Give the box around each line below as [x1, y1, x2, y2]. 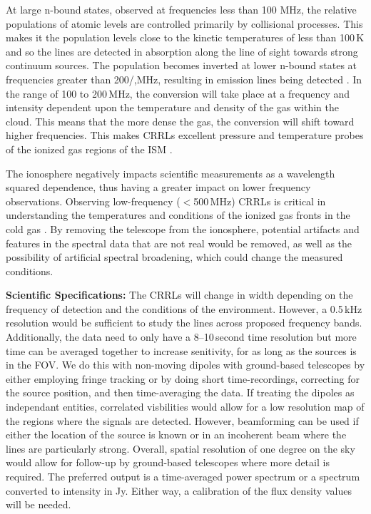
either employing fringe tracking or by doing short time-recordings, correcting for [6, 371, 360, 386]
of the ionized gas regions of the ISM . [6, 141, 173, 156]
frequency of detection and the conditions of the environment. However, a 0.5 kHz [6, 301, 362, 316]
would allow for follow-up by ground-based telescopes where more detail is [6, 455, 330, 470]
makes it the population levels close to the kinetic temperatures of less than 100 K [6, 30, 365, 45]
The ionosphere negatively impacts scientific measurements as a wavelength [6, 165, 335, 180]
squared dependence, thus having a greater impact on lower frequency [6, 180, 311, 195]
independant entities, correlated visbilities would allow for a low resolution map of [6, 399, 365, 414]
